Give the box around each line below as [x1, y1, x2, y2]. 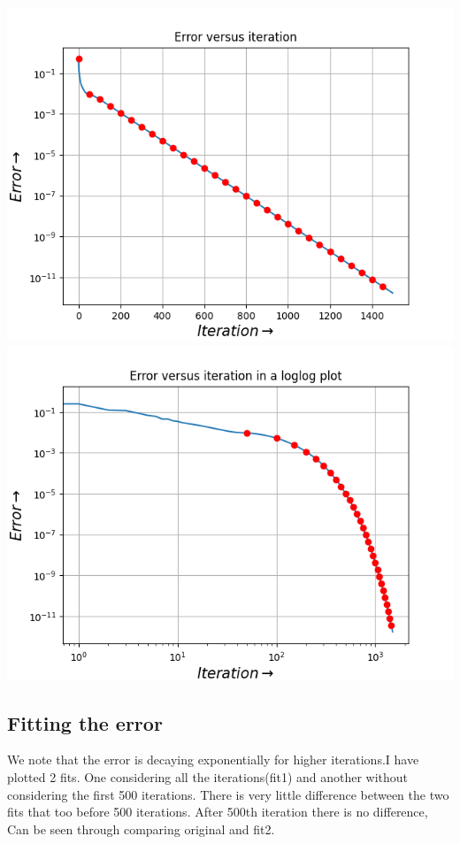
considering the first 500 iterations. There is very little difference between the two [7, 785, 449, 803]
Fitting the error [7, 709, 163, 736]
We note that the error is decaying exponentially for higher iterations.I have [7, 750, 419, 769]
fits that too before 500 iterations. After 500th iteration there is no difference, [7, 802, 428, 821]
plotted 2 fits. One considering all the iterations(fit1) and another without [7, 767, 409, 786]
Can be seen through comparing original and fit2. [7, 819, 275, 838]
